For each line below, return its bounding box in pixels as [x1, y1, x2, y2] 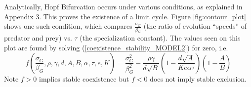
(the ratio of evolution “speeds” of [143, 21, 247, 31]
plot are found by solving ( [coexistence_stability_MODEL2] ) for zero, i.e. [4, 43, 228, 53]
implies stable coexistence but [39, 73, 129, 84]
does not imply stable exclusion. [150, 73, 247, 84]
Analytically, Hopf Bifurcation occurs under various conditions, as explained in [4, 1, 243, 11]
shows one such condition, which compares [4, 21, 132, 31]
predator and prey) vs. [4, 33, 72, 43]
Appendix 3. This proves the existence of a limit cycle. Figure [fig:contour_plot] [4, 11, 246, 21]
